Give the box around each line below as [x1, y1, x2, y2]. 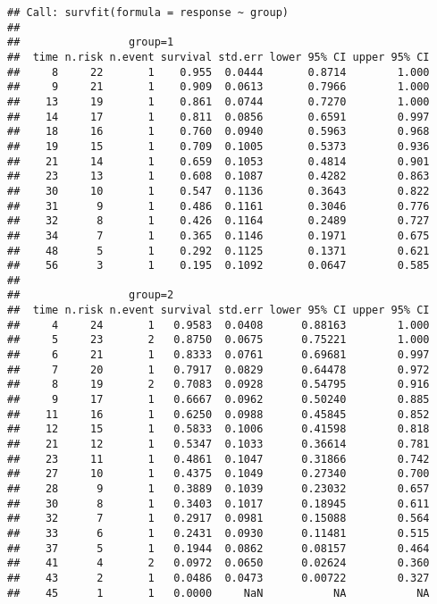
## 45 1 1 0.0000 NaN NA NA [7, 586, 430, 600]
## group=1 [7, 36, 174, 49]
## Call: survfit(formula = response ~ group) [7, 6, 289, 19]
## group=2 [7, 289, 174, 302]
